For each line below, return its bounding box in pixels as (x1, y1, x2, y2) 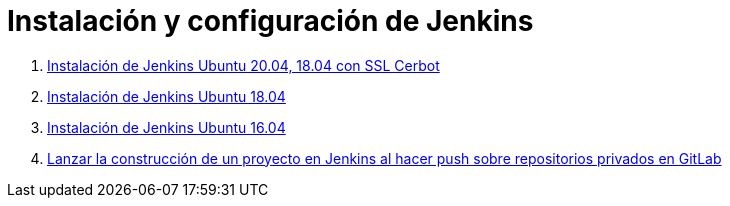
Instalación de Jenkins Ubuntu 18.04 (47, 87, 286, 105)
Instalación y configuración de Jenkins (7, 4, 534, 38)
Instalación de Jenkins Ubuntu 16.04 (47, 118, 286, 136)
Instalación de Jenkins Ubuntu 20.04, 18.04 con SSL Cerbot (47, 56, 440, 74)
